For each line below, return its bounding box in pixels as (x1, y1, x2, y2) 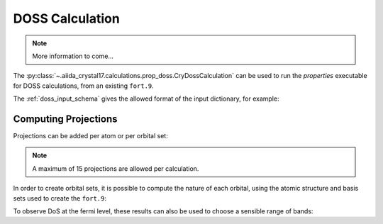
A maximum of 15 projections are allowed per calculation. (32, 164, 199, 173)
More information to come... (32, 52, 113, 60)
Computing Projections (13, 113, 118, 125)
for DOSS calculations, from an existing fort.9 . (13, 82, 154, 90)
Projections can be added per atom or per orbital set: (13, 132, 168, 140)
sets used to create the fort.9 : (13, 194, 106, 202)
